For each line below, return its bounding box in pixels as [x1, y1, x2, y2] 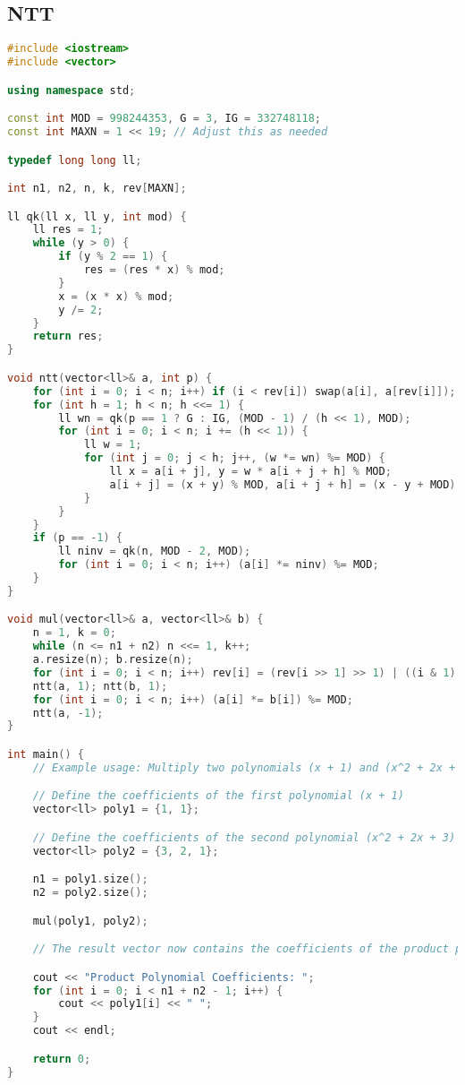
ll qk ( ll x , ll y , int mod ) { [7, 210, 187, 223]
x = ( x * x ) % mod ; [58, 289, 174, 303]
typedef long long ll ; [7, 153, 142, 167]
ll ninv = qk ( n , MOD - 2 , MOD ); [58, 545, 251, 558]
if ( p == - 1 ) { [32, 531, 123, 545]
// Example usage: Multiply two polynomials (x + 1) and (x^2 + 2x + [32, 761, 456, 774]
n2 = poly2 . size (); [32, 886, 148, 900]
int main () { [7, 747, 84, 761]
